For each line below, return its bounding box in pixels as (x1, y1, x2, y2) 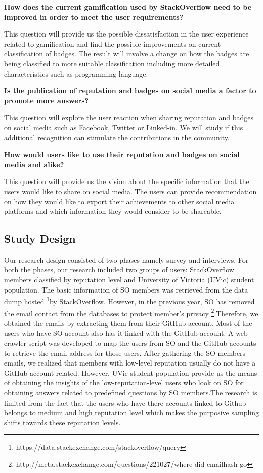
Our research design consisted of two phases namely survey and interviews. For (4, 254, 249, 265)
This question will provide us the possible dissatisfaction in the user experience (4, 28, 249, 39)
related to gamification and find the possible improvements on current (4, 38, 221, 49)
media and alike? (4, 159, 64, 169)
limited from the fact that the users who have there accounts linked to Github (4, 397, 246, 408)
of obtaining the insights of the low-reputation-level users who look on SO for (4, 377, 244, 388)
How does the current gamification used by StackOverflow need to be (4, 2, 252, 12)
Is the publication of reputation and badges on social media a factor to (4, 85, 256, 96)
